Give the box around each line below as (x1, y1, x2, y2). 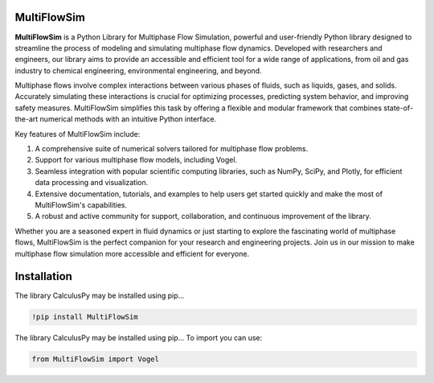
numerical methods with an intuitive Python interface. (39, 114, 217, 124)
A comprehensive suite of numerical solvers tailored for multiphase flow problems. (35, 144, 309, 154)
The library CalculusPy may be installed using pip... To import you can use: (14, 333, 263, 343)
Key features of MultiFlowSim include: (14, 129, 141, 138)
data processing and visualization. (35, 178, 149, 187)
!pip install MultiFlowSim (31, 312, 138, 322)
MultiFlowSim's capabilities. (35, 200, 128, 209)
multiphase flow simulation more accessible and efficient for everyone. (14, 249, 249, 258)
